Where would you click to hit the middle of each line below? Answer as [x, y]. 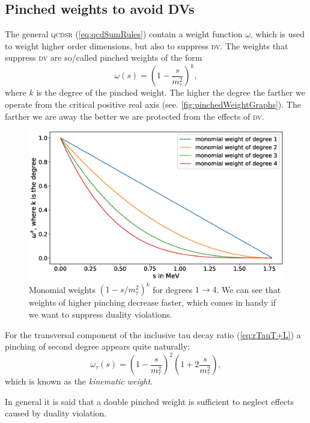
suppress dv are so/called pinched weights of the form [104, 57]
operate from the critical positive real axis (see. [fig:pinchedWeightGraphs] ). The [153, 104]
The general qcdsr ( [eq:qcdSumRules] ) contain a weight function [124, 34]
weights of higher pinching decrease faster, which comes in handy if [153, 302]
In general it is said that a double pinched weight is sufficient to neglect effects [150, 401]
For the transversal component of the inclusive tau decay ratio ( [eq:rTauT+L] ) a [153, 334]
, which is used [278, 34]
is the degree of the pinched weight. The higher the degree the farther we [171, 92]
